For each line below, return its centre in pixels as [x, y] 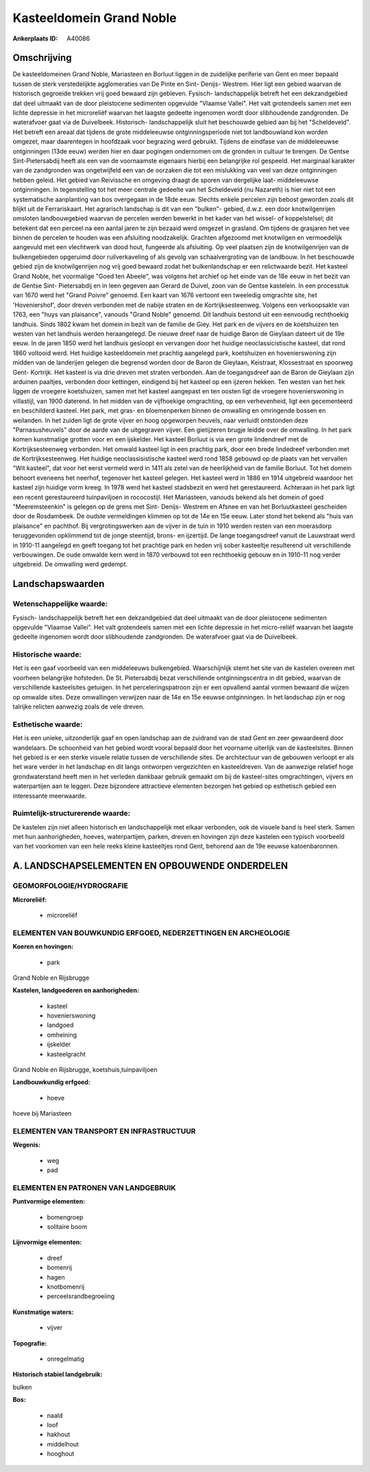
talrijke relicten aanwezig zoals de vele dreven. [79, 706]
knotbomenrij [66, 1287]
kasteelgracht [66, 1054]
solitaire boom [67, 1227]
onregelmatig [66, 1359]
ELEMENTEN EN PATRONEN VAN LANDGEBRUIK [94, 1188]
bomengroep [65, 1217]
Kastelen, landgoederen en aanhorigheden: [76, 990]
